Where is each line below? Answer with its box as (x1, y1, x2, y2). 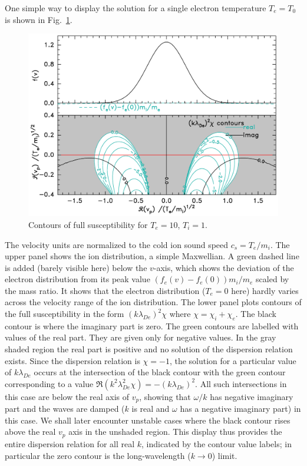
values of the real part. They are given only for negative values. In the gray (5, 331, 276, 343)
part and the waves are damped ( (5, 402, 125, 415)
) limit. (212, 449, 237, 461)
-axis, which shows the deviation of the (153, 261, 294, 273)
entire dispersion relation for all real (5, 437, 135, 450)
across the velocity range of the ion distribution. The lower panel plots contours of (5, 296, 302, 308)
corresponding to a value (5, 377, 94, 389)
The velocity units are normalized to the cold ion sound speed (5, 238, 229, 250)
